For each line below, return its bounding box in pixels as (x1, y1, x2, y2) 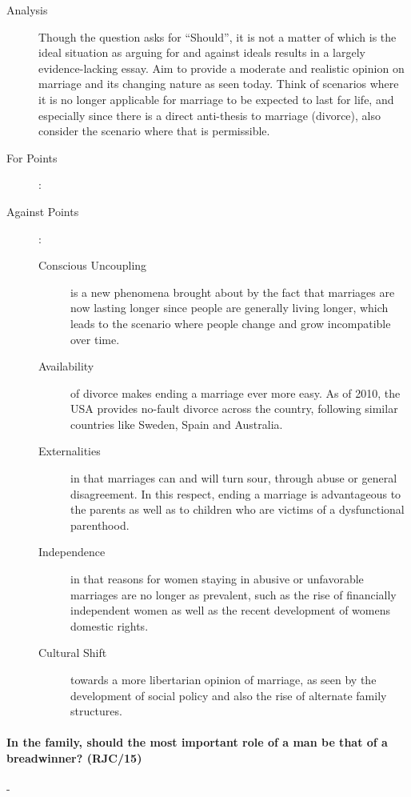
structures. (70, 703, 122, 719)
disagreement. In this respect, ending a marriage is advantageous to (70, 485, 401, 502)
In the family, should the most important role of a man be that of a (6, 734, 388, 751)
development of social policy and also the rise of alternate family (70, 687, 387, 703)
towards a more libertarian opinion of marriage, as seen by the (70, 671, 377, 687)
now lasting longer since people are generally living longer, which (70, 299, 389, 316)
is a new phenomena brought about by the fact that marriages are (70, 283, 395, 300)
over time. (70, 330, 120, 347)
